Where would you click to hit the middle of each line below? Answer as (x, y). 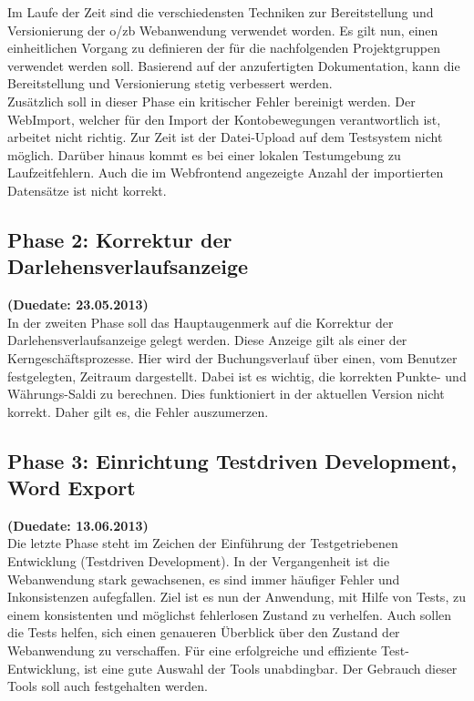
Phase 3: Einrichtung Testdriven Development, (232, 460)
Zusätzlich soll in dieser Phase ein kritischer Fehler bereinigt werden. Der (211, 101)
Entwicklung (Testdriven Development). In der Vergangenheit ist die (199, 561)
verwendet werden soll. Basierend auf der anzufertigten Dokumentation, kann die (234, 65)
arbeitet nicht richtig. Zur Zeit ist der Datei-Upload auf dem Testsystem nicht (225, 137)
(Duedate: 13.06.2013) (78, 525)
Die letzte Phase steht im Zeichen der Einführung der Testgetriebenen (203, 543)
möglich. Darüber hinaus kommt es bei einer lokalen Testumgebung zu (204, 154)
